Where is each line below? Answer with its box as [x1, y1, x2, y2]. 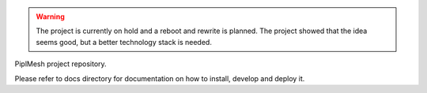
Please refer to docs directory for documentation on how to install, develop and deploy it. [14, 73, 305, 83]
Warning [36, 12, 65, 21]
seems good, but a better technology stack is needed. [36, 37, 213, 46]
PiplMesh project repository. [14, 59, 107, 69]
